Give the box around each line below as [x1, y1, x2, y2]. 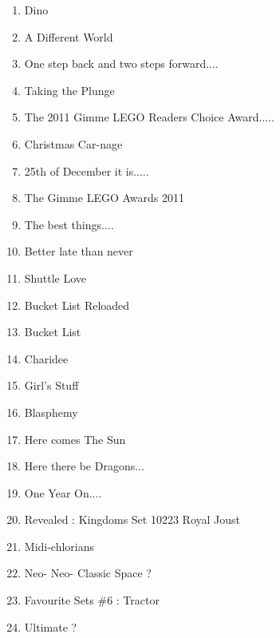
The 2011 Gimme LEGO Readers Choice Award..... [24, 109, 274, 125]
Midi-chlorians [24, 537, 95, 554]
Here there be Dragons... [24, 458, 144, 474]
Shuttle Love [24, 269, 86, 286]
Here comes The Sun [24, 430, 126, 447]
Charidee [24, 350, 69, 367]
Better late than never [24, 243, 133, 260]
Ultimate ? [24, 618, 77, 635]
